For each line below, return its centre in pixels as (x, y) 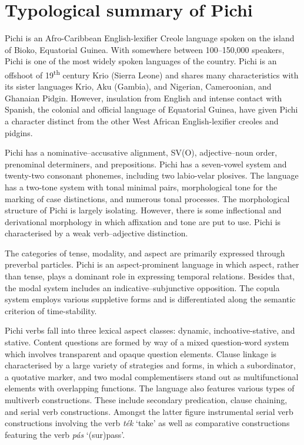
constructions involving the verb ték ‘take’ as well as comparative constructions (147, 423)
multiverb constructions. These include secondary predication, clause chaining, (146, 400)
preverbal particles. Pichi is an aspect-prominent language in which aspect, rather (152, 264)
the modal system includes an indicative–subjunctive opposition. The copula (142, 287)
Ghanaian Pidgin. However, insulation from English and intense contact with (143, 98)
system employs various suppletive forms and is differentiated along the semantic (150, 299)
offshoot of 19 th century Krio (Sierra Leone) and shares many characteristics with (152, 74)
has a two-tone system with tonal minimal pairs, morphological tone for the (141, 187)
